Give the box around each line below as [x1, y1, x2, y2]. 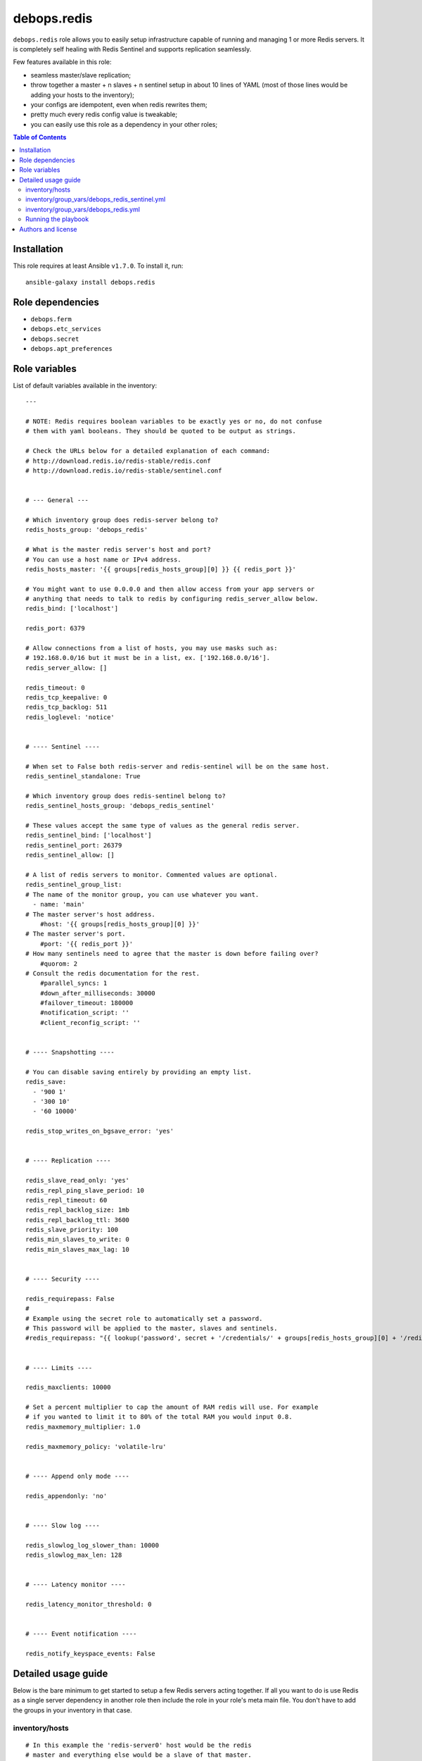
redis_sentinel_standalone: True [25, 772, 141, 780]
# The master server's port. [25, 930, 126, 938]
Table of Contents [13, 133, 67, 142]
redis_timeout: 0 [25, 683, 85, 692]
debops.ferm [30, 315, 72, 323]
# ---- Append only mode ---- [25, 1472, 130, 1480]
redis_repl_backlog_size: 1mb [25, 1206, 130, 1214]
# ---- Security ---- [25, 1275, 100, 1283]
